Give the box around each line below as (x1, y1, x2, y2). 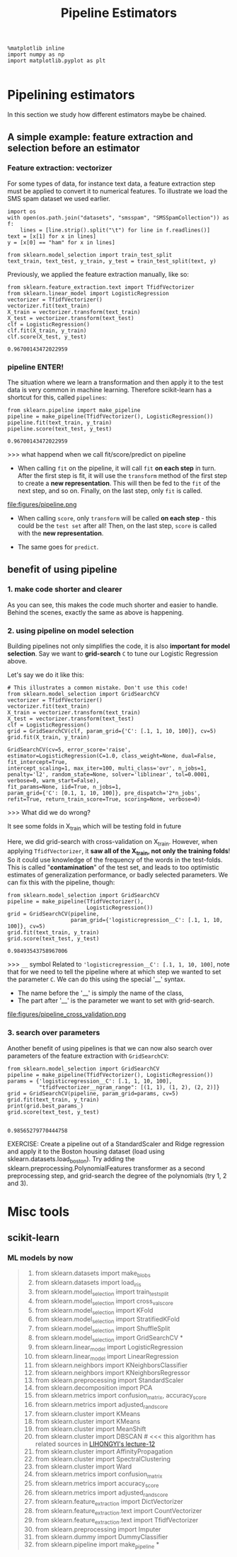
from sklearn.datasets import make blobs (35, 1269, 151, 1279)
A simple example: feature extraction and (7, 131, 193, 143)
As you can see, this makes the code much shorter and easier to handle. (7, 600, 219, 609)
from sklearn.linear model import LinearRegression (35, 1352, 179, 1362)
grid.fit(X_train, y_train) (7, 734, 91, 741)
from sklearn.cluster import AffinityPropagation (35, 1447, 173, 1456)
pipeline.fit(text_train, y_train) (7, 419, 112, 426)
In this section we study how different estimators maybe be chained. (7, 110, 207, 119)
